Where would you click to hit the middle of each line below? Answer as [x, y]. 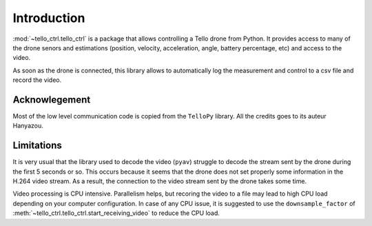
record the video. [37, 80]
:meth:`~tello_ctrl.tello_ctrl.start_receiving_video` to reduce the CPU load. [116, 213]
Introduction [49, 18]
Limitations [37, 146]
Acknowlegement [52, 100]
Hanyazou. [28, 126]
